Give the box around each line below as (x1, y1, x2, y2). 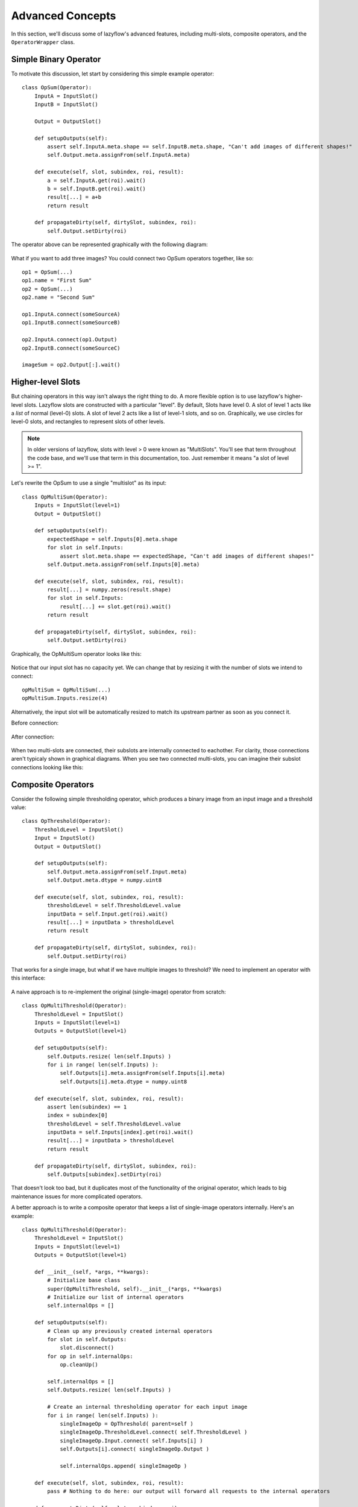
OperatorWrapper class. (11, 38, 75, 45)
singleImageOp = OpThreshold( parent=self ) (60, 1420, 194, 1427)
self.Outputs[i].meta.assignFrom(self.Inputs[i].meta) (60, 1070, 225, 1077)
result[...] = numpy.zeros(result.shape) (47, 587, 172, 593)
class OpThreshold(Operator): (22, 817, 111, 825)
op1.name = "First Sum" (22, 277, 92, 284)
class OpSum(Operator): (22, 84, 92, 91)
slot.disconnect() (60, 1344, 115, 1351)
